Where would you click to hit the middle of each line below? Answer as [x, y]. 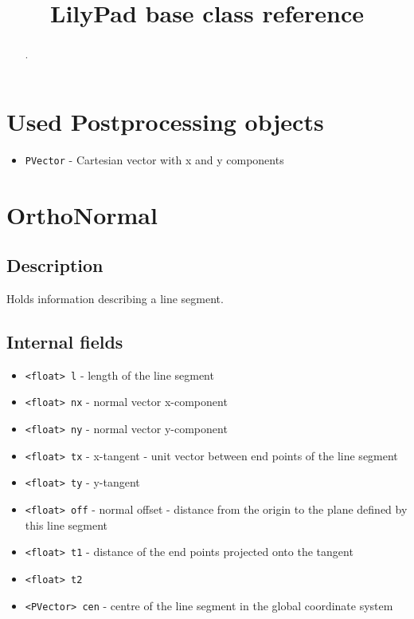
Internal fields [65, 341]
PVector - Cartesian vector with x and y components [154, 159]
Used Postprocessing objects [165, 121]
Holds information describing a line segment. [115, 298]
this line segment [66, 524]
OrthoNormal [82, 214]
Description [55, 265]
